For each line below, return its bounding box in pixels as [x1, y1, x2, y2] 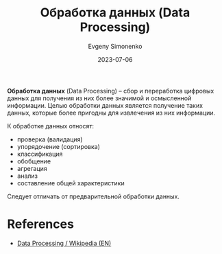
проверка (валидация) [16, 135, 84, 143]
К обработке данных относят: [7, 122, 95, 130]
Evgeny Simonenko [88, 42, 143, 50]
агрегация [16, 164, 48, 172]
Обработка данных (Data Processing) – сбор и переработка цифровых [7, 86, 214, 95]
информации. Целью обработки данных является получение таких [7, 101, 203, 109]
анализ [16, 172, 38, 180]
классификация [16, 150, 63, 158]
